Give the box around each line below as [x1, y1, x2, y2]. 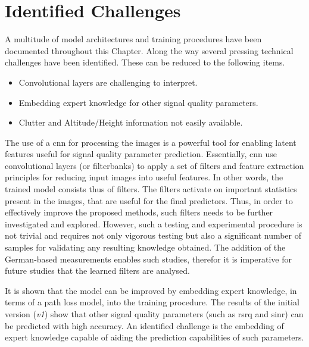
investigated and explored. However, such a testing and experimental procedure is [5, 217, 302, 230]
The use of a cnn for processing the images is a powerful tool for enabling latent [5, 136, 296, 148]
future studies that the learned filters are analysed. [5, 264, 190, 277]
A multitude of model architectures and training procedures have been [5, 33, 262, 45]
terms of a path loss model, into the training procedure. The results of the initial [5, 296, 299, 308]
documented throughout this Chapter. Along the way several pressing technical [5, 44, 294, 57]
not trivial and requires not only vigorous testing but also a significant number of [5, 229, 302, 242]
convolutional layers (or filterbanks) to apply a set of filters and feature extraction [5, 159, 304, 171]
